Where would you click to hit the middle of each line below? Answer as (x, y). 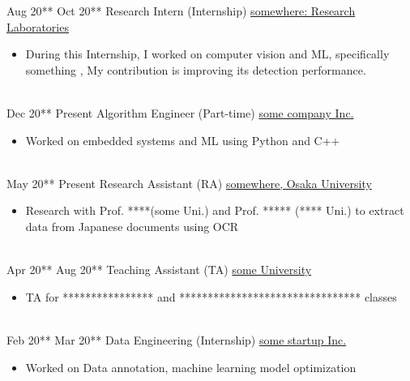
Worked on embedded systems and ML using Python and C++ (183, 140)
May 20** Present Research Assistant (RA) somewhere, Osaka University (189, 183)
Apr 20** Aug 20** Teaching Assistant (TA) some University (159, 270)
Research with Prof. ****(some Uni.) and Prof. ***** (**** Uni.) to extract (215, 210)
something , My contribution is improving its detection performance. (196, 69)
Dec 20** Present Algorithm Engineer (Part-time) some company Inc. (180, 112)
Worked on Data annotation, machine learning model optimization (191, 367)
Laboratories (38, 26)
